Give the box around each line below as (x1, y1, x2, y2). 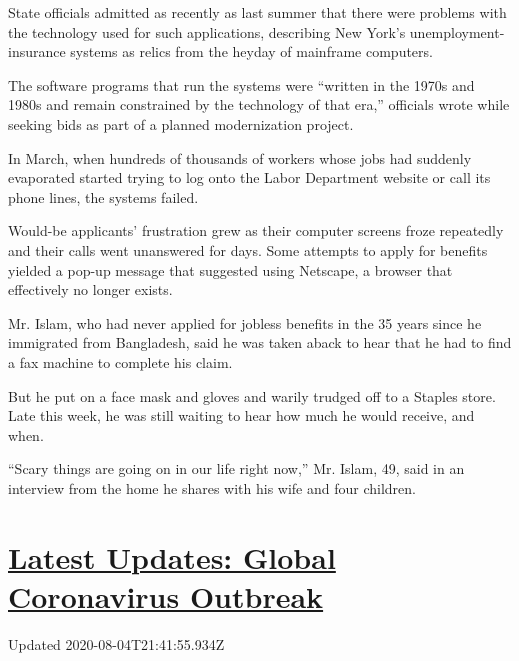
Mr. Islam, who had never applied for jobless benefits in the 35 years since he (8, 312, 482, 333)
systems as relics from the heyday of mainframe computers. (70, 41, 433, 62)
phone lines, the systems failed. (8, 186, 199, 207)
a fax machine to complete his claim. (8, 351, 233, 372)
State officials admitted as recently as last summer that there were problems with (8, 2, 507, 22)
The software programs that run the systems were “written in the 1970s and (8, 74, 475, 95)
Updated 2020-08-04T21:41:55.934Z (8, 633, 225, 654)
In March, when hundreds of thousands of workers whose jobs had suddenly (8, 147, 472, 168)
